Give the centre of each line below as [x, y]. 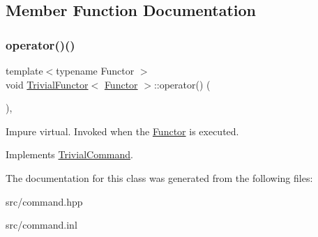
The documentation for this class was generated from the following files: [159, 177]
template [24, 70]
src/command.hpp [44, 201]
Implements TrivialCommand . [69, 154]
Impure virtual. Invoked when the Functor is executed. [122, 131]
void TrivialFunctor [47, 84]
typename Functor [95, 70]
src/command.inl [41, 225]
